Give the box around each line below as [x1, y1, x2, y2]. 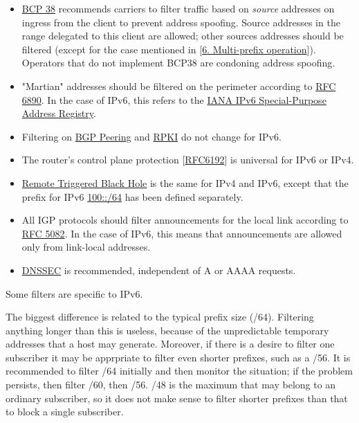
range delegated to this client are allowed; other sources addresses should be [21, 28, 344, 43]
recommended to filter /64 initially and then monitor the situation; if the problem [6, 363, 353, 378]
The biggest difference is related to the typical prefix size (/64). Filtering [6, 309, 314, 324]
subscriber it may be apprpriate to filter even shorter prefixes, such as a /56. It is [6, 350, 351, 364]
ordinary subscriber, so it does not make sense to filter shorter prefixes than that [6, 390, 348, 405]
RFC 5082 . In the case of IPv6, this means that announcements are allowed [21, 226, 342, 240]
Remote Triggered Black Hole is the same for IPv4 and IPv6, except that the [21, 175, 349, 190]
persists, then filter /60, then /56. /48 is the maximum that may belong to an [6, 377, 336, 392]
